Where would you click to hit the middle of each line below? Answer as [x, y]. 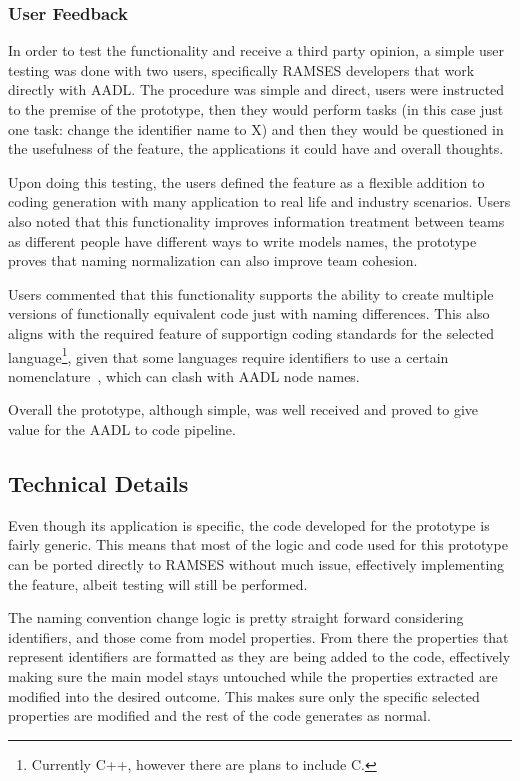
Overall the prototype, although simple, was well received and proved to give [243, 409]
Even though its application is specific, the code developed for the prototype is [249, 524]
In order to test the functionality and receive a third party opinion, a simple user [256, 50]
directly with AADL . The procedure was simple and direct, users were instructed [256, 89]
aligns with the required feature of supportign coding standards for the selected [251, 332]
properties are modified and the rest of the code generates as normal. [219, 715]
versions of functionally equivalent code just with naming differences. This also [249, 313]
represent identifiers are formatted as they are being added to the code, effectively [259, 656]
